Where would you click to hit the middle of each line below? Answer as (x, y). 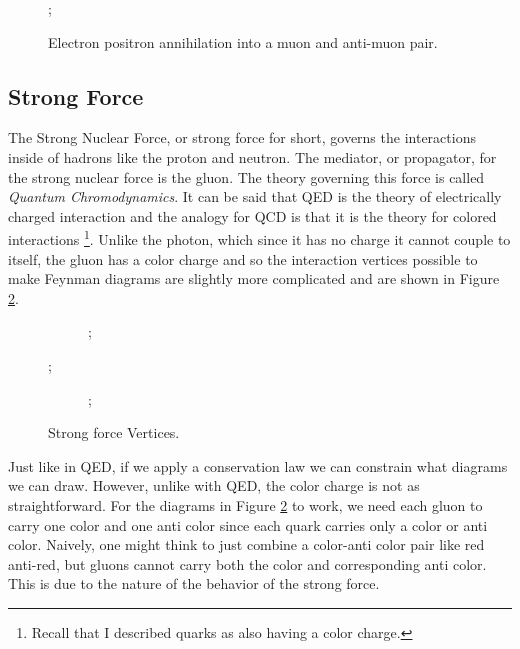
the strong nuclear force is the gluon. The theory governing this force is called (246, 176)
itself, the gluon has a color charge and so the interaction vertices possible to (243, 258)
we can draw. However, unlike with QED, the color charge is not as (214, 485)
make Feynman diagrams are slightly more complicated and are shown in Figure (254, 278)
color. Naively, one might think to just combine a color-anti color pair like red (246, 544)
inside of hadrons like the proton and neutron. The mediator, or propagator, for (252, 156)
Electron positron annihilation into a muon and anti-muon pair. (243, 41)
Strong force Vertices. (114, 432)
